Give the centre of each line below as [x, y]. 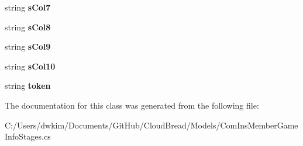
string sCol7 [28, 7]
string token [28, 86]
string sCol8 [28, 27]
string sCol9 [28, 46]
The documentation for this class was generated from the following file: [132, 105]
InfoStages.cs [28, 136]
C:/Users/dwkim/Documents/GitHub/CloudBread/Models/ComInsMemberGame [151, 125]
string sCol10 [30, 66]
